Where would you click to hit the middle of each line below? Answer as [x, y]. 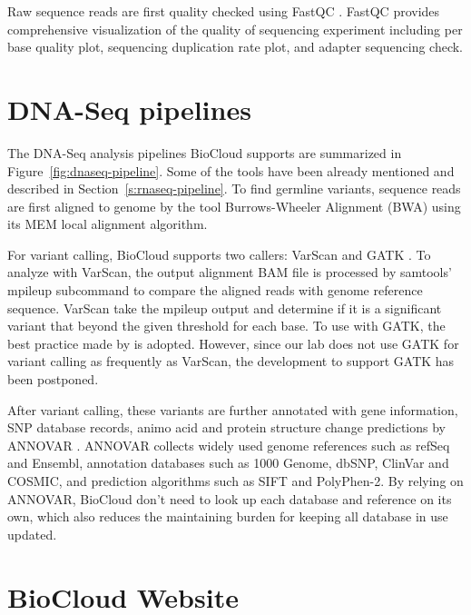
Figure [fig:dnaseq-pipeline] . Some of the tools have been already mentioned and [231, 170]
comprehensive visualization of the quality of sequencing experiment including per [235, 29]
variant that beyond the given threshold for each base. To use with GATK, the [226, 326]
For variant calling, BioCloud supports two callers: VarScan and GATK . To [219, 254]
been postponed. [53, 379]
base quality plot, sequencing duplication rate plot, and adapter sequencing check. [235, 47]
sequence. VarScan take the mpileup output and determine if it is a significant [225, 307]
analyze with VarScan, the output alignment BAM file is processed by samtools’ [230, 272]
